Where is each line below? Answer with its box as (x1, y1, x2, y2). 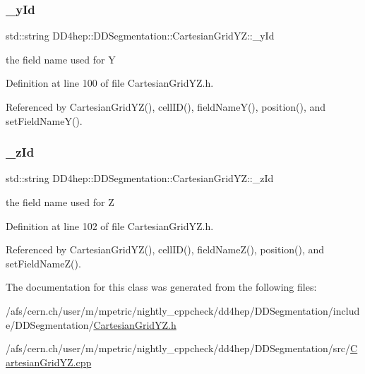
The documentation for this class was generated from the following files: (6, 279, 317, 294)
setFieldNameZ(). (6, 255, 81, 270)
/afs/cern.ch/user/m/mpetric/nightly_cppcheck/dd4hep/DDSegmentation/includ (6, 303, 360, 318)
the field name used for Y (6, 52, 116, 66)
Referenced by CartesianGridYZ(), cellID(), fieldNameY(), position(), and (6, 99, 326, 114)
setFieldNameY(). (6, 113, 83, 128)
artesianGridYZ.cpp (6, 354, 92, 369)
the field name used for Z (6, 195, 114, 209)
